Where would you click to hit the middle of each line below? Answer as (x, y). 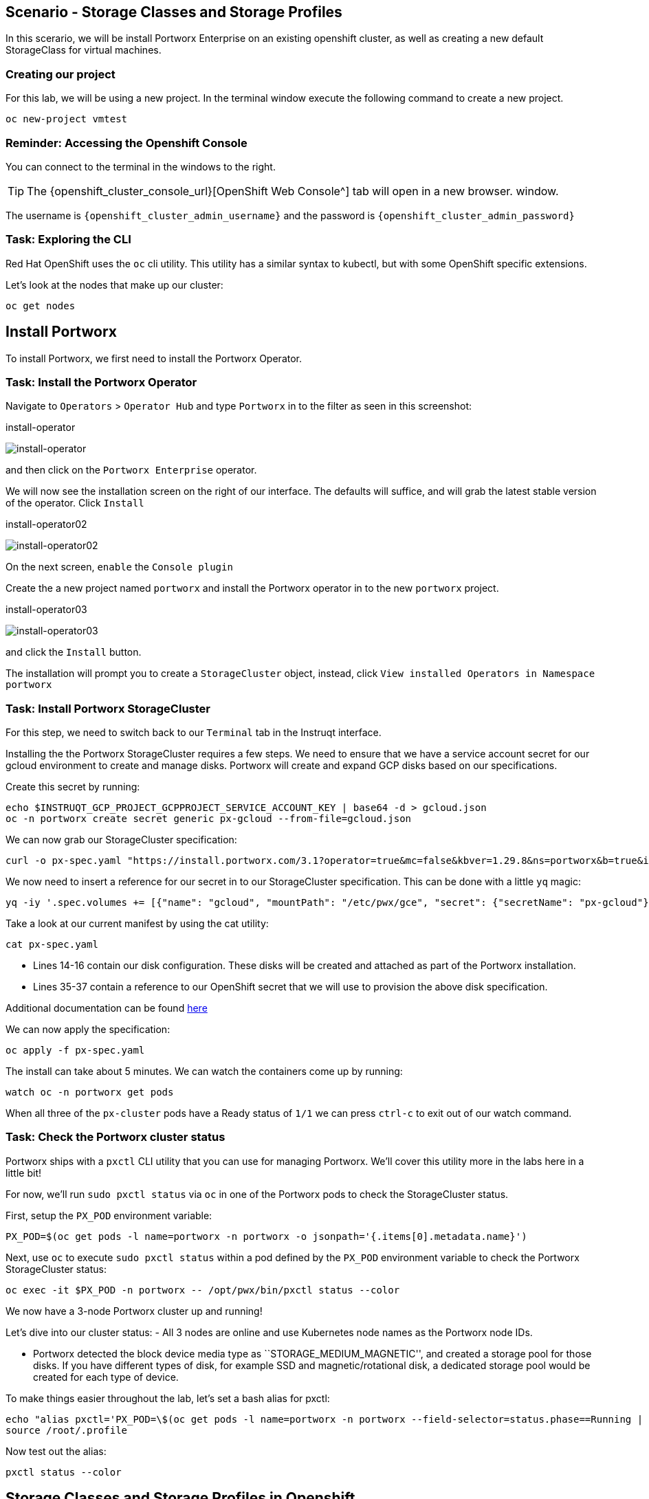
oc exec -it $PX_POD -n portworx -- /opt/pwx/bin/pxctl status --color (203, 1290)
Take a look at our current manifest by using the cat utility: (137, 924)
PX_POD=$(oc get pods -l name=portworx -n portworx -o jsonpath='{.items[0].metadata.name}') (266, 1236)
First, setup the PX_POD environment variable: (109, 1215)
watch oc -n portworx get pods (90, 1092)
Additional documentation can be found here (107, 1008)
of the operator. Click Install (75, 503)
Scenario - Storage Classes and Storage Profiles (174, 12)
